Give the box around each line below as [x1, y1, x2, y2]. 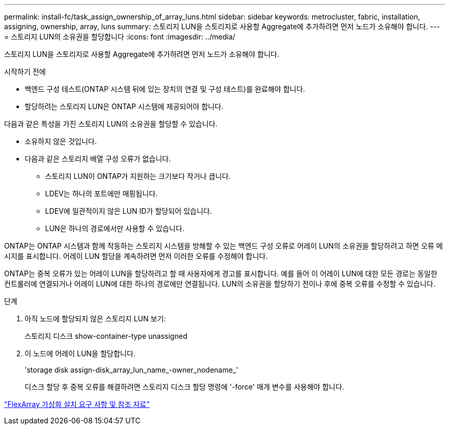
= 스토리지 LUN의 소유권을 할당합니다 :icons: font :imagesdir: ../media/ [4, 32, 235, 41]
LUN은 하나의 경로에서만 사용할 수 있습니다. [45, 224, 185, 233]
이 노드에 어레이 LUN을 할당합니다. [25, 349, 136, 358]
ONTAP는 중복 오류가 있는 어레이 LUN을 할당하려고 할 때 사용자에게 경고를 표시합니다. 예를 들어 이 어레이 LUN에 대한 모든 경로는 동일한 [4, 269, 438, 278]
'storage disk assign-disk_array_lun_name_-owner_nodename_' [25, 365, 238, 374]
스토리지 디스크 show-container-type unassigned [25, 332, 188, 340]
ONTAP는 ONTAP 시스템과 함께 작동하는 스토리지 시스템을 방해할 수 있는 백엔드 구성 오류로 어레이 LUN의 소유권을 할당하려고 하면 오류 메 [4, 241, 443, 250]
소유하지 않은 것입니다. [25, 137, 97, 146]
